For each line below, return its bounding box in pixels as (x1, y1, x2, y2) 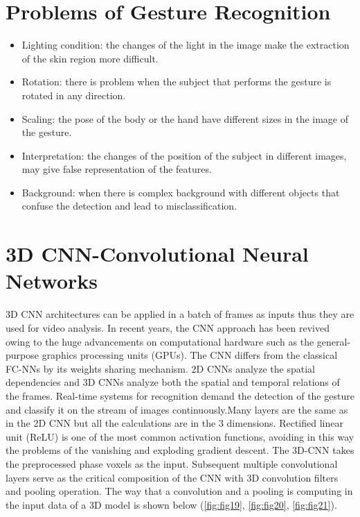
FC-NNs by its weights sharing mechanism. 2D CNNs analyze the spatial (6, 361, 315, 375)
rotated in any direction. (21, 87, 126, 102)
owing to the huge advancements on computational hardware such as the (6, 334, 314, 348)
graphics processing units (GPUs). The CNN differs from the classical (42, 348, 338, 362)
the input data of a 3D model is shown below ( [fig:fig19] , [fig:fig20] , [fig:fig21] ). (6, 497, 337, 511)
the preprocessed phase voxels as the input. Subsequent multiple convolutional (6, 456, 338, 471)
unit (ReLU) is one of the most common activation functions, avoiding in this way (6, 429, 354, 443)
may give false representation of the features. (21, 162, 212, 176)
